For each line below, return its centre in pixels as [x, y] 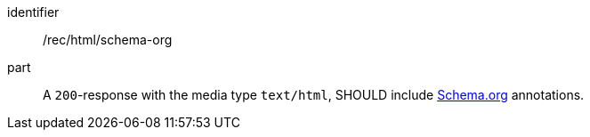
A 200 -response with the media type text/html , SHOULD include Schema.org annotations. [314, 95]
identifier [33, 12]
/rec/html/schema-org [108, 40]
